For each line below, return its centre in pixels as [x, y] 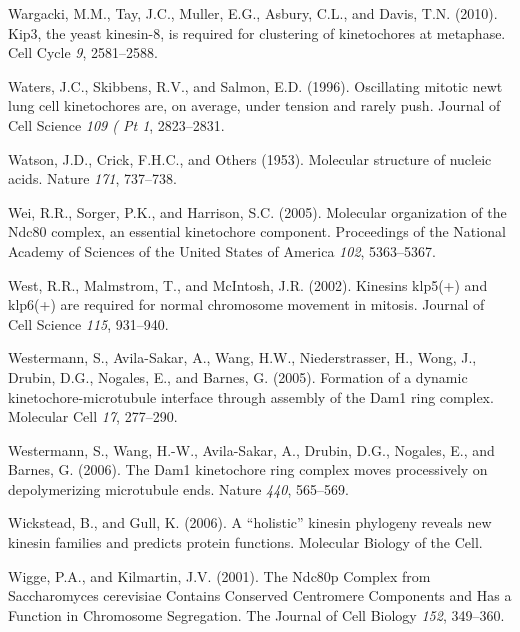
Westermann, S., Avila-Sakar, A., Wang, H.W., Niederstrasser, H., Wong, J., [242, 357]
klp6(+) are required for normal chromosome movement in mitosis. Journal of [246, 304]
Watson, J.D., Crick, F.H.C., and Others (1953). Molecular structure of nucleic [250, 158]
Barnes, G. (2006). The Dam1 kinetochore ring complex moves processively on [248, 469]
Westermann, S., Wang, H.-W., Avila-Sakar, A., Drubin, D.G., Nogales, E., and [251, 449]
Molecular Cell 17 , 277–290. [93, 416]
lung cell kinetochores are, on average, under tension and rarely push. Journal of [254, 105]
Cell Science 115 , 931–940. [88, 323]
